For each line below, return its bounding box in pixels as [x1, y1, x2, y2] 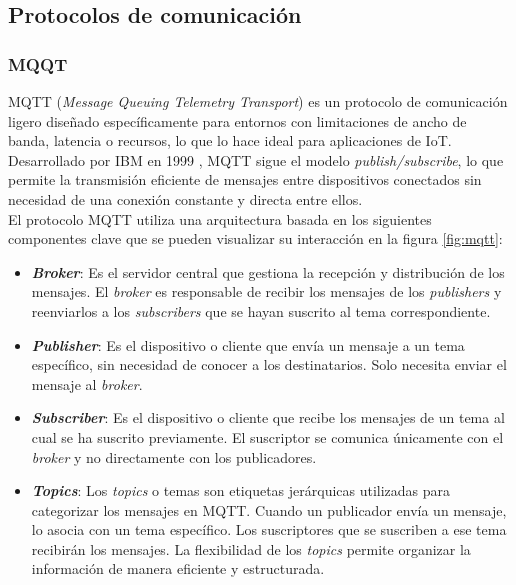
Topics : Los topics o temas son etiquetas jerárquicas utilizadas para [31, 480, 451, 501]
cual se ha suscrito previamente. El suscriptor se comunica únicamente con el [31, 426, 504, 447]
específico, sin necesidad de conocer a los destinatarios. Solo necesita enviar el [31, 354, 507, 375]
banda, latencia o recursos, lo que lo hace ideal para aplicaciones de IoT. [8, 130, 452, 151]
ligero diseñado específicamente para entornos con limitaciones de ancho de [8, 110, 467, 131]
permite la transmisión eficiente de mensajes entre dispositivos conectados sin [8, 169, 482, 190]
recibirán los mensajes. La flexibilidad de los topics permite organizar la [31, 538, 471, 559]
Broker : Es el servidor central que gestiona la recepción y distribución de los [31, 261, 505, 282]
